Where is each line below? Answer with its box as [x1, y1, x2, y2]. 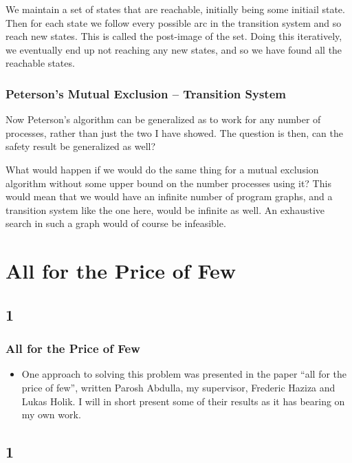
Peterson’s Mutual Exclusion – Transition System [5, 85, 286, 102]
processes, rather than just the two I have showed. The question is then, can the [5, 125, 343, 140]
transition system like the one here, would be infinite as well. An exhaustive [5, 202, 325, 217]
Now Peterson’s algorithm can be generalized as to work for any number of [5, 112, 321, 127]
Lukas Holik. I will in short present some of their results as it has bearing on [21, 394, 345, 408]
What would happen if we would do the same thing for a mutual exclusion [5, 162, 319, 176]
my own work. [21, 407, 81, 422]
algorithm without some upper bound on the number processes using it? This [5, 175, 331, 190]
